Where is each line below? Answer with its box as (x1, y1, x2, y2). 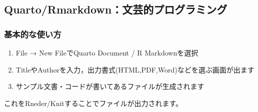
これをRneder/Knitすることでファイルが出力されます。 (4, 97, 182, 108)
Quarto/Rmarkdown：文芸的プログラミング (4, 1, 227, 17)
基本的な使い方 (4, 27, 61, 40)
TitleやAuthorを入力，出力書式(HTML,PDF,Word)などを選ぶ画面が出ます (15, 64, 254, 74)
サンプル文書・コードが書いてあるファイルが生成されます (15, 81, 204, 91)
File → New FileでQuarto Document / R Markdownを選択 (15, 47, 198, 57)
